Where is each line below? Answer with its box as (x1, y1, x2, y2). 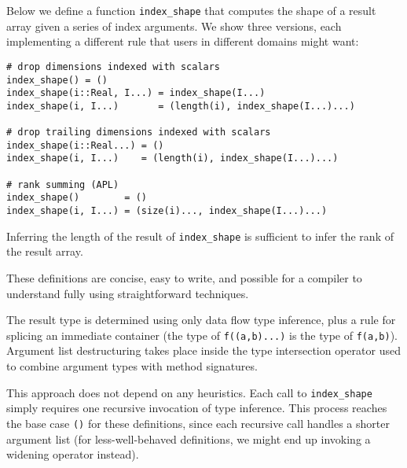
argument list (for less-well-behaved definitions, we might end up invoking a (6, 430, 371, 447)
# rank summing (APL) (6, 179, 119, 190)
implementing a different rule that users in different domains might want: (6, 33, 359, 50)
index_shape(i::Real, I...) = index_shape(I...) (6, 87, 266, 99)
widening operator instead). (6, 446, 139, 462)
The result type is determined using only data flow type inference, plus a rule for (6, 311, 396, 328)
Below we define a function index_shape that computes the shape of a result (6, 2, 376, 18)
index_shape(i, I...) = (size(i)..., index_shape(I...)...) (6, 205, 328, 217)
